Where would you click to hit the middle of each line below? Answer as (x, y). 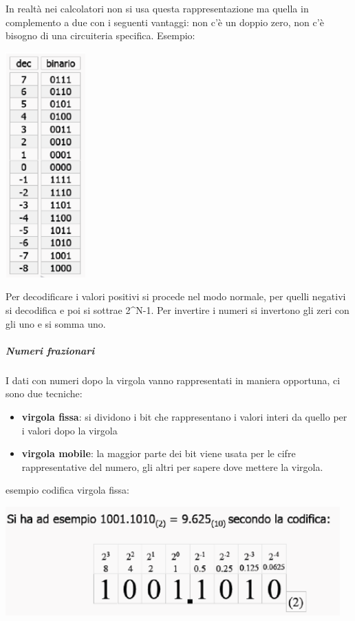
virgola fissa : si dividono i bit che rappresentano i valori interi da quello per (184, 416)
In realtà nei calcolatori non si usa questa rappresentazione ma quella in (157, 8)
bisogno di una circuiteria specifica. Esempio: (100, 35)
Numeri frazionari (50, 350)
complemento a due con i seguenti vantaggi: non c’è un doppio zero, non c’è (165, 22)
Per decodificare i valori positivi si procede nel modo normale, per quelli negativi (176, 296)
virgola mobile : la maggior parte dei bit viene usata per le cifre (159, 453)
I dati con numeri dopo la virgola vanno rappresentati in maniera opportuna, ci (173, 380)
